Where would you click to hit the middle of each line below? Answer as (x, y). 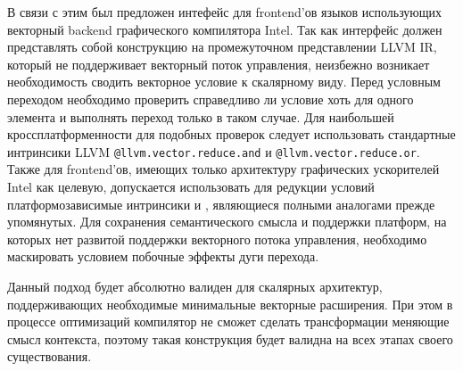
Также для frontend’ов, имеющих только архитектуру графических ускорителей (223, 169)
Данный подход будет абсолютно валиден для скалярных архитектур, (195, 286)
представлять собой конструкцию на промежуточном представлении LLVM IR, (222, 47)
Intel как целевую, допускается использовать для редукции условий (191, 186)
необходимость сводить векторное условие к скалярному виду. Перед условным (224, 82)
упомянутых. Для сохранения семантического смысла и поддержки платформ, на (227, 222)
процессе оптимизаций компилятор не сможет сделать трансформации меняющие (228, 322)
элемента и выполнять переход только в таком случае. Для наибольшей (201, 116)
